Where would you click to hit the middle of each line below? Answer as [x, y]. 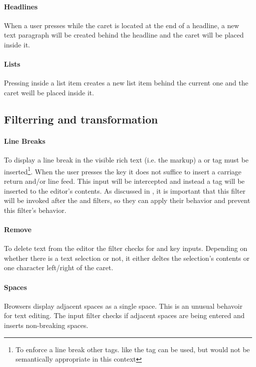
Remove [18, 229]
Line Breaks [25, 141]
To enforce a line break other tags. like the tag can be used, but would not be [133, 349]
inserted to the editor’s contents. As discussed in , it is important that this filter [125, 190]
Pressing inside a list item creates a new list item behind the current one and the [126, 83]
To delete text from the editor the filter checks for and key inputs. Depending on [126, 248]
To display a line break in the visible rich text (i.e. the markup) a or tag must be [126, 160]
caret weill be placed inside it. [49, 92]
